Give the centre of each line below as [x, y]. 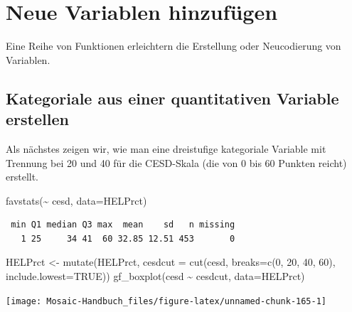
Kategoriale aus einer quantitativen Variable [172, 98]
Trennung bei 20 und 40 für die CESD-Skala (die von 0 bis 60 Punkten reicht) [176, 162]
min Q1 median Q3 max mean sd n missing [123, 225]
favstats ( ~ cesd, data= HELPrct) [76, 200]
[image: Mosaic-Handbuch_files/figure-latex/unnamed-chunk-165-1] [166, 301]
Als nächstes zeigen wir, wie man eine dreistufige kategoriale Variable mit [166, 148]
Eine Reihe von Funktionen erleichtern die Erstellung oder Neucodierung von [174, 46]
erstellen [37, 119]
